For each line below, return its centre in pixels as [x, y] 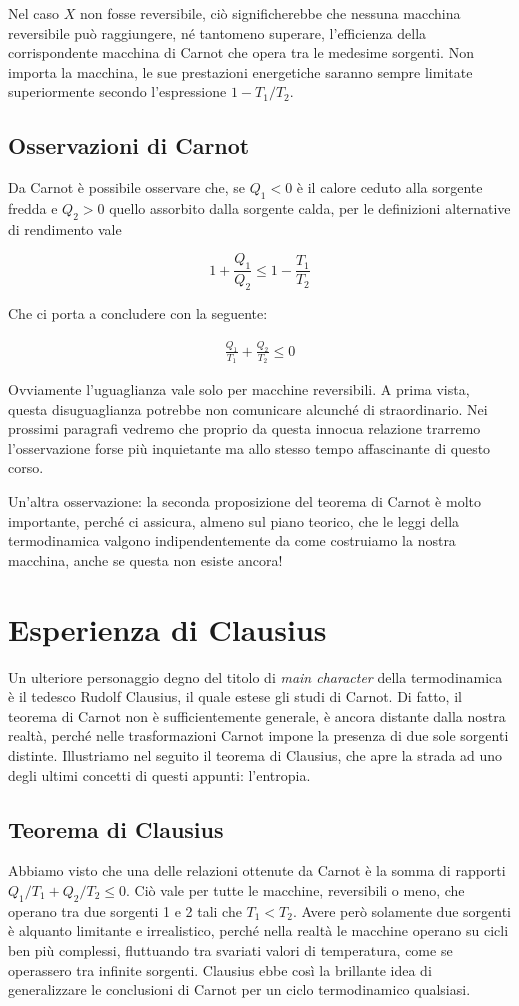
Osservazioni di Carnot [129, 145]
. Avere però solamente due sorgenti [401, 910]
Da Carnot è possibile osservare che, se [127, 187]
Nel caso [34, 13]
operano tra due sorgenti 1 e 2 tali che [125, 910]
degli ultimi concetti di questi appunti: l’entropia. [159, 774]
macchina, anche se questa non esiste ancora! [145, 559]
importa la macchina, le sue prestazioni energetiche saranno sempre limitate [240, 71]
